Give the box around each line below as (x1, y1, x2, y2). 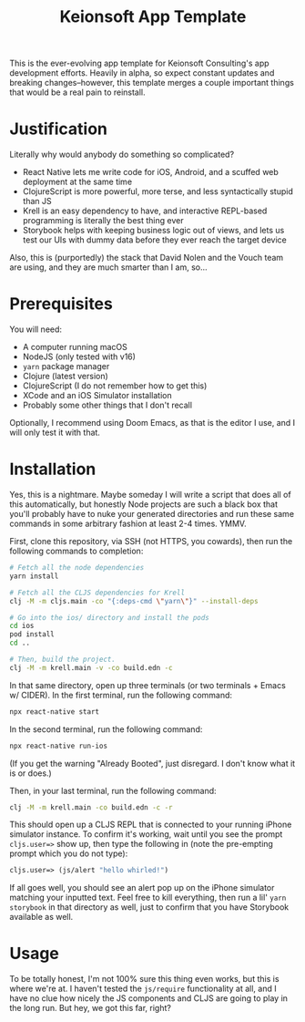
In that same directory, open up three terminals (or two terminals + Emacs (9, 679, 287, 690)
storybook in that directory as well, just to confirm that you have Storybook (9, 902, 290, 913)
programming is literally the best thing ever (22, 215, 184, 226)
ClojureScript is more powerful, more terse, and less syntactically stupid (22, 186, 293, 197)
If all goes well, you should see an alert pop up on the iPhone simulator (9, 883, 275, 893)
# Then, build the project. (9, 655, 117, 664)
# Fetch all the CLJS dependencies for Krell (9, 588, 185, 597)
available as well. (9, 912, 74, 923)
